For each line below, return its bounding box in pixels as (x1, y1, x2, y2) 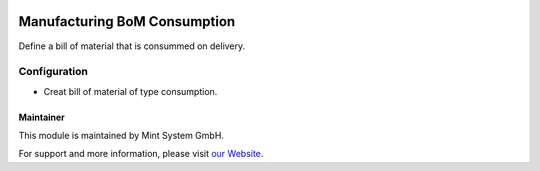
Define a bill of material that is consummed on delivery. (18, 40, 246, 52)
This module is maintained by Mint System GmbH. (18, 130, 225, 142)
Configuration (18, 65, 89, 79)
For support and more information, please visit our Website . (18, 148, 264, 160)
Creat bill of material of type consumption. (43, 85, 218, 97)
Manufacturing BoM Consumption (18, 13, 236, 30)
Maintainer (18, 111, 65, 123)
